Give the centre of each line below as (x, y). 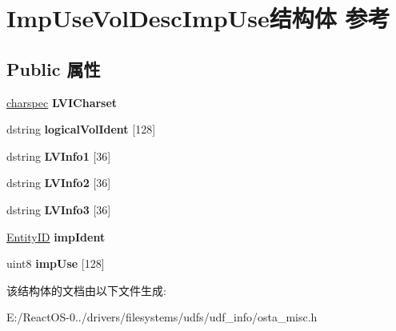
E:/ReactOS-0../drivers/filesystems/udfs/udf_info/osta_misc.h (162, 317)
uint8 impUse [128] (56, 263)
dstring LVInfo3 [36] (59, 209)
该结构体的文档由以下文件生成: (86, 290)
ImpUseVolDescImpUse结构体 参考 (198, 18)
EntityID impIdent (56, 236)
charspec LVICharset (62, 102)
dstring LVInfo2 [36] (59, 183)
